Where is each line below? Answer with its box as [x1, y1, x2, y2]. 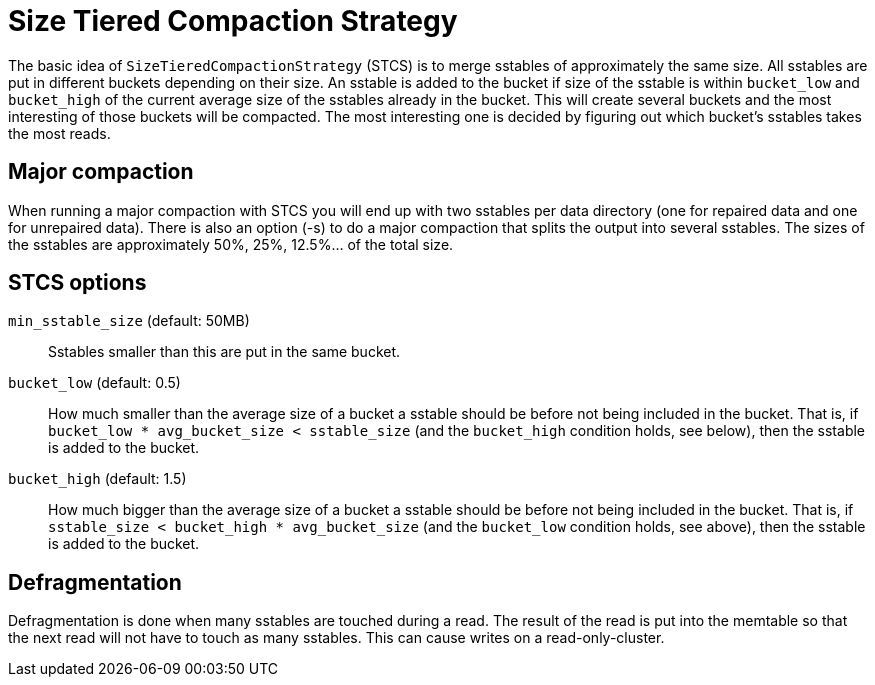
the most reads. [8, 124, 111, 142]
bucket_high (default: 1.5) [8, 470, 187, 488]
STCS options [8, 270, 147, 296]
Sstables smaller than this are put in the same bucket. [48, 343, 401, 361]
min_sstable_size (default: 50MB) [8, 312, 250, 330]
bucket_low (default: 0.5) [8, 374, 181, 392]
